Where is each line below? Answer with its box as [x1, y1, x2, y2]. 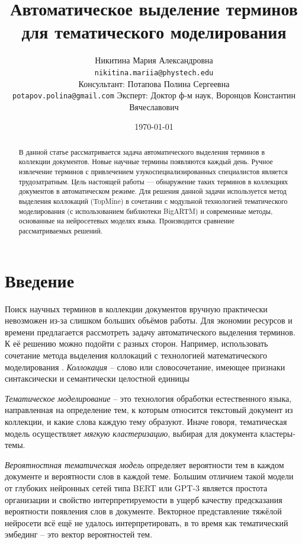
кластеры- [260, 427, 295, 439]
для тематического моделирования [21, 20, 287, 44]
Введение [5, 268, 75, 292]
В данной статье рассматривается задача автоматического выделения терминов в [18, 146, 265, 156]
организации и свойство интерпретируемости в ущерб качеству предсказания [5, 493, 282, 505]
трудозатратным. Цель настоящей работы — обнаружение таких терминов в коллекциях [18, 176, 288, 186]
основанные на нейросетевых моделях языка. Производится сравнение [18, 216, 234, 226]
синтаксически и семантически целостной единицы [5, 372, 189, 385]
